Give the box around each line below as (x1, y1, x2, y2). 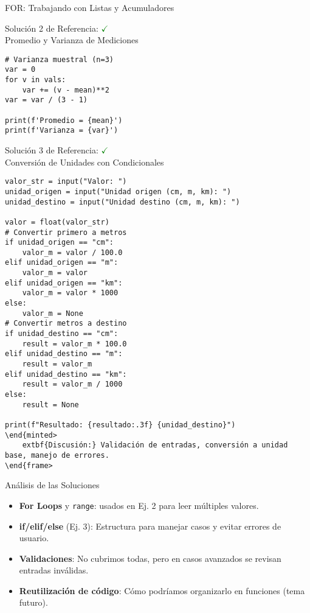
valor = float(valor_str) (5, 217, 109, 226)
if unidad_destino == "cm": (5, 329, 119, 338)
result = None (22, 400, 79, 409)
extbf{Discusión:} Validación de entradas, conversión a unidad (22, 441, 288, 450)
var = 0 (5, 65, 36, 74)
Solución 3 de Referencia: (5, 144, 98, 156)
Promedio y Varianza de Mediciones (5, 33, 139, 46)
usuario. (19, 531, 49, 544)
